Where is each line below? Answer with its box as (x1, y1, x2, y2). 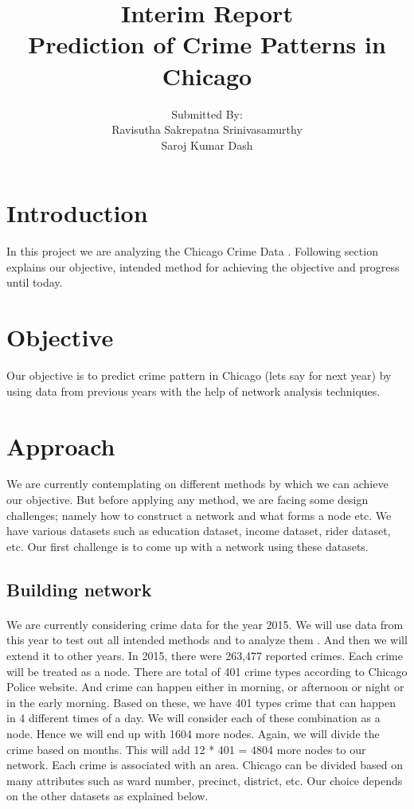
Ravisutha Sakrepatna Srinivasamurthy (111, 121, 303, 138)
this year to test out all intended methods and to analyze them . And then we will (6, 631, 408, 648)
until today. (6, 274, 63, 291)
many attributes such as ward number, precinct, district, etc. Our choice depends (6, 772, 403, 788)
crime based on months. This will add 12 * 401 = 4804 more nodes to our (6, 741, 366, 757)
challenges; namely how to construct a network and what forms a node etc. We (6, 506, 392, 523)
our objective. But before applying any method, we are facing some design (6, 491, 369, 508)
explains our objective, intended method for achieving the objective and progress (6, 258, 400, 275)
